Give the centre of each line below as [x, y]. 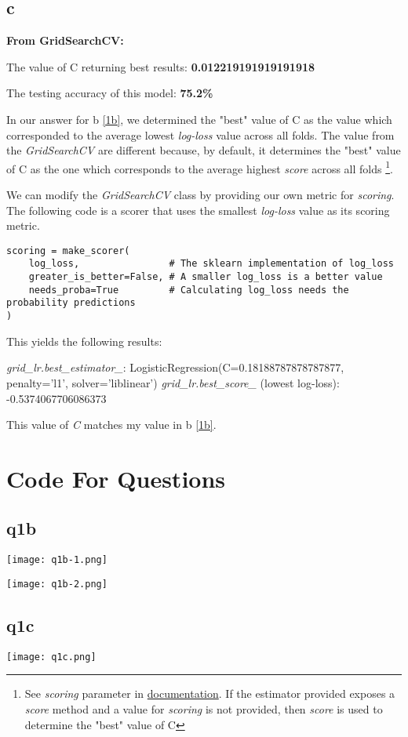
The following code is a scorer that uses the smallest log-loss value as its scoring [198, 210]
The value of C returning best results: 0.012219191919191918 [161, 66]
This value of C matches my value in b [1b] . [111, 425]
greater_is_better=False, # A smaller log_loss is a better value [206, 277]
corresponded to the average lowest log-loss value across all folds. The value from [200, 134]
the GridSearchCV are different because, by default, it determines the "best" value [204, 150]
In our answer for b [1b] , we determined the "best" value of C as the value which [199, 119]
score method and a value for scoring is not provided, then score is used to [204, 709]
